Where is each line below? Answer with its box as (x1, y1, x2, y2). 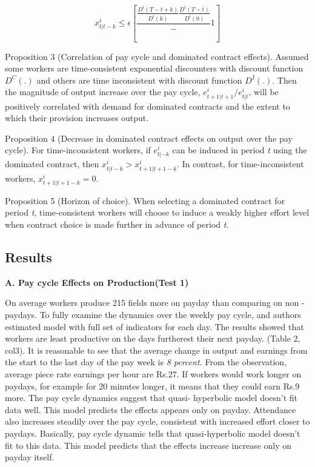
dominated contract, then (5, 157, 99, 170)
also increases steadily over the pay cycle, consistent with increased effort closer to (5, 415, 310, 428)
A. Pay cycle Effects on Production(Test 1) (5, 276, 189, 288)
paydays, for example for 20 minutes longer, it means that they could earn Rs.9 (5, 379, 300, 392)
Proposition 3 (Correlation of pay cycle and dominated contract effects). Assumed (5, 50, 309, 62)
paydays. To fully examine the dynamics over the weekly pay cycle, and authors (5, 308, 301, 320)
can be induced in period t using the (172, 144, 307, 156)
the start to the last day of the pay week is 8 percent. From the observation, (5, 356, 287, 368)
